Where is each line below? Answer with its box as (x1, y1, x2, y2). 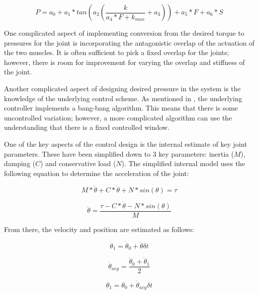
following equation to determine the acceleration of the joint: (4, 168, 189, 178)
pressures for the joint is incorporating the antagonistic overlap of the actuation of (4, 37, 255, 48)
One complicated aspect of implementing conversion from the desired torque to (4, 28, 245, 38)
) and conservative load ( (40, 158, 116, 169)
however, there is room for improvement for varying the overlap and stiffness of (4, 57, 245, 67)
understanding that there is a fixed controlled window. (4, 122, 170, 132)
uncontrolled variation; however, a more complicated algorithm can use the (4, 112, 232, 122)
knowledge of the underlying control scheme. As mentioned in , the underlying (4, 93, 243, 103)
